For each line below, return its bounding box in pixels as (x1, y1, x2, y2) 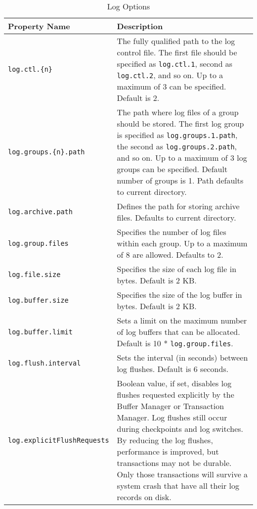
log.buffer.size (8, 296, 69, 304)
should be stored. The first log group (117, 118, 244, 129)
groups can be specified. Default (117, 163, 228, 175)
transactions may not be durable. (117, 457, 232, 468)
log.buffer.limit (8, 327, 73, 336)
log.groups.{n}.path (8, 148, 85, 156)
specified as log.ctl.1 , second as (117, 58, 233, 69)
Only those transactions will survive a (117, 468, 248, 480)
